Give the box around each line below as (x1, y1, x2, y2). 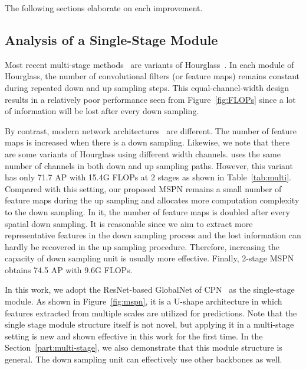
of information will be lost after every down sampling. (5, 105, 199, 117)
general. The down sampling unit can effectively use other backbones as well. (5, 353, 282, 365)
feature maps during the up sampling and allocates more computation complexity (5, 194, 300, 206)
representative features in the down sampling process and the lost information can (5, 229, 301, 241)
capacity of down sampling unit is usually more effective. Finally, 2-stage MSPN (5, 252, 294, 264)
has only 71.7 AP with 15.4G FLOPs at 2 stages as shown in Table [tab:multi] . (5, 171, 291, 183)
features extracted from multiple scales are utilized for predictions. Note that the (5, 306, 297, 319)
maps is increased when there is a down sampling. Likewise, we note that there (5, 136, 289, 148)
